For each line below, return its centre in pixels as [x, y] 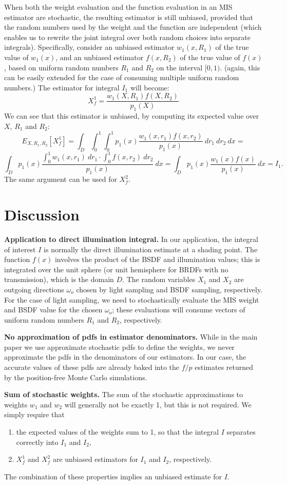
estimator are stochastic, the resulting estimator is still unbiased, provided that [129, 17]
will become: [150, 87]
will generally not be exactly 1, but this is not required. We [158, 404]
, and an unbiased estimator [100, 57]
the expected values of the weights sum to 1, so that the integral [118, 432]
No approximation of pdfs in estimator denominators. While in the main [131, 337]
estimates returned [224, 367]
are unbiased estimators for [95, 459]
